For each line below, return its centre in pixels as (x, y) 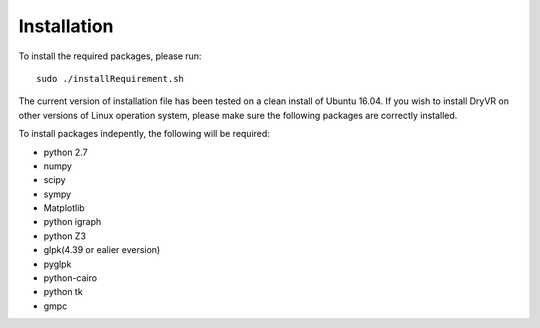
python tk (63, 292)
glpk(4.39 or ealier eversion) (102, 250)
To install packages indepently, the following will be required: (144, 134)
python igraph (72, 222)
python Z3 (65, 236)
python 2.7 (66, 152)
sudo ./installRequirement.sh (110, 78)
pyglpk (57, 264)
